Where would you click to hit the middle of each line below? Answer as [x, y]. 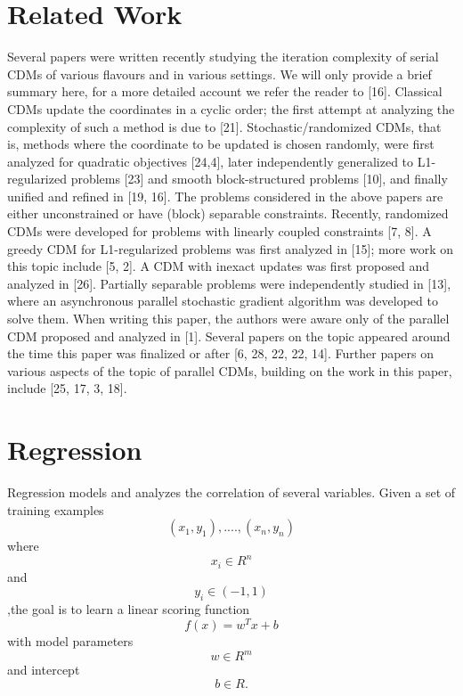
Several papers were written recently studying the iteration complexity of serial [223, 57]
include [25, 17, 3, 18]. [67, 388]
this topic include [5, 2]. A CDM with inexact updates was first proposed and [218, 266]
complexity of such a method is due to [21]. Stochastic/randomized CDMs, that [224, 126]
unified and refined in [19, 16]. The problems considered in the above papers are [225, 196]
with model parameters [70, 640]
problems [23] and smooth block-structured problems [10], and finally [259, 179]
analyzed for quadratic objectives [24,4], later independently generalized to [211, 161]
